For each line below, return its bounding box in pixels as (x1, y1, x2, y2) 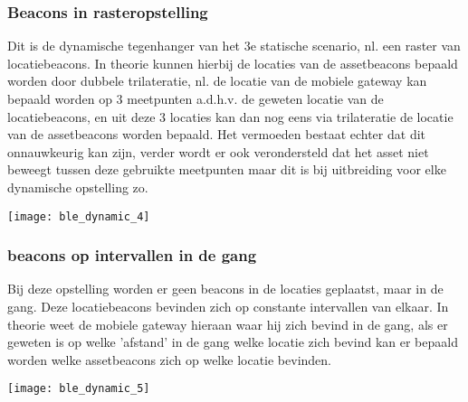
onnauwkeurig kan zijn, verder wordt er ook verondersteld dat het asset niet (7, 142, 429, 161)
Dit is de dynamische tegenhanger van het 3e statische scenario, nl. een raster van (7, 36, 461, 55)
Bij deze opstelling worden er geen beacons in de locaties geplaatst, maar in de (7, 279, 444, 298)
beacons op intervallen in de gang (7, 244, 257, 266)
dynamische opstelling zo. (7, 177, 148, 196)
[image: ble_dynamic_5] (7, 382, 150, 396)
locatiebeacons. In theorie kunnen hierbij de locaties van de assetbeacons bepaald (7, 53, 458, 72)
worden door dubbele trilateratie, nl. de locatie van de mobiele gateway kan (7, 71, 427, 90)
